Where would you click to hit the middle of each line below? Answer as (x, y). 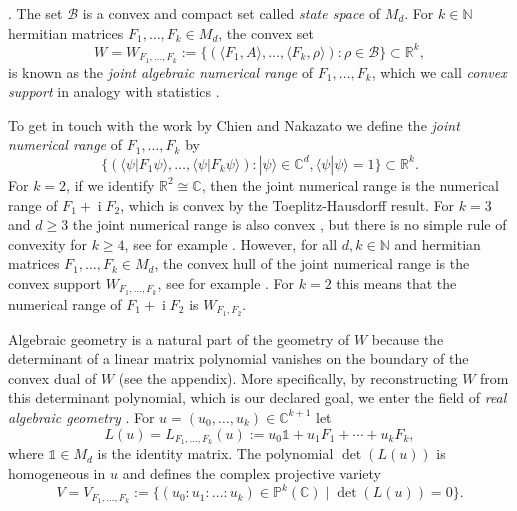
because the (407, 338)
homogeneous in (57, 473)
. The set (35, 13)
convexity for (47, 243)
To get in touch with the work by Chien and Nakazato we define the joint (234, 124)
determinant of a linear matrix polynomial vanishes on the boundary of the (238, 358)
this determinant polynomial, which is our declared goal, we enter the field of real (257, 397)
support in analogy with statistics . (114, 91)
